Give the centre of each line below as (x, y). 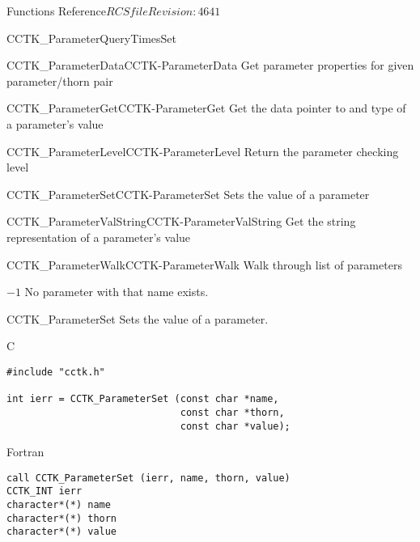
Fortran (25, 452)
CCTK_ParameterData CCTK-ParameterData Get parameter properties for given (210, 65)
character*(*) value (62, 532)
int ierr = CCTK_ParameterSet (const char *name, (143, 399)
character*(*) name (59, 505)
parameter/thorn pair (60, 80)
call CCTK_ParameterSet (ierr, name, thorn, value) (148, 478)
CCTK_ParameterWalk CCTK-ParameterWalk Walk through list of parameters (204, 264)
